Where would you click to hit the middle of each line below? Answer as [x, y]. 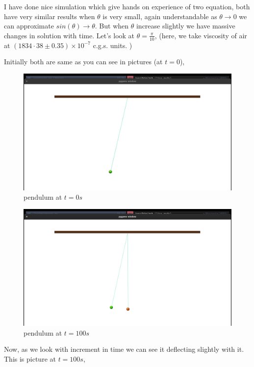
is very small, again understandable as [160, 16]
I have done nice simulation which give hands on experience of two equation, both [127, 6]
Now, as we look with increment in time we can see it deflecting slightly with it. [124, 349]
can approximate [29, 26]
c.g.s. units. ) [113, 45]
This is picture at [30, 358]
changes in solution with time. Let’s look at [69, 35]
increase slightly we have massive [186, 26]
